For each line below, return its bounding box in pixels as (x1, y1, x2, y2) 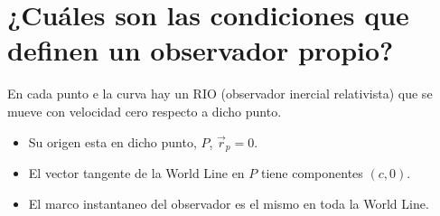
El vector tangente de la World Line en (28, 163, 245, 182)
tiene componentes (260, 163, 363, 182)
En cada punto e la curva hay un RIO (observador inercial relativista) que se (7, 84, 433, 103)
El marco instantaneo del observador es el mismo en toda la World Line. (28, 193, 429, 212)
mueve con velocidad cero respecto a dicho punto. (7, 101, 282, 120)
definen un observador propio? (7, 32, 394, 69)
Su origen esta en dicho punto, (28, 132, 197, 151)
